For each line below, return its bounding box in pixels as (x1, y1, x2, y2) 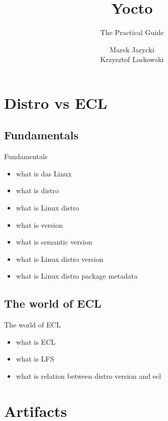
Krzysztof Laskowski (100, 54, 164, 65)
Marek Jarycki (110, 44, 154, 54)
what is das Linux (16, 168, 72, 178)
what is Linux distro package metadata (16, 270, 138, 281)
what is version (16, 219, 63, 230)
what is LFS (16, 353, 54, 364)
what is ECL (16, 336, 56, 347)
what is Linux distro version (16, 253, 104, 264)
